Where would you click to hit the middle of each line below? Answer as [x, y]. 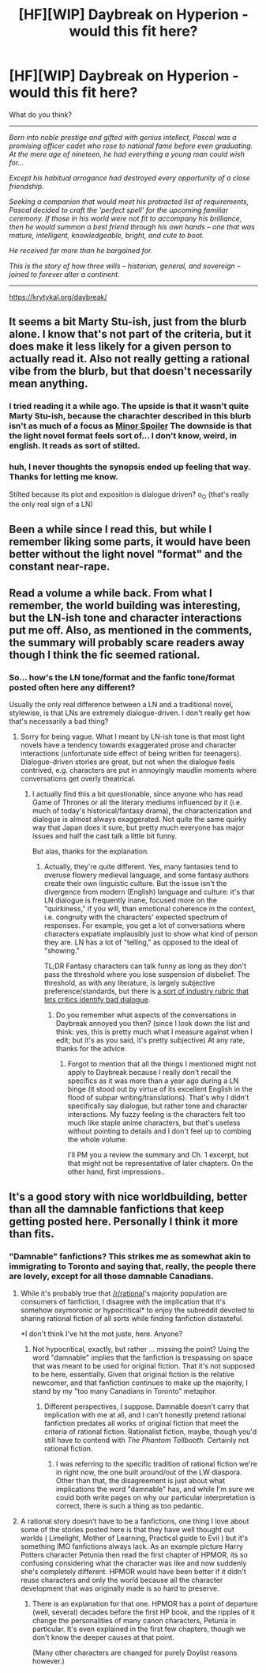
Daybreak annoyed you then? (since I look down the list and [153, 1024]
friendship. [26, 186]
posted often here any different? [72, 687]
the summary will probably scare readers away [127, 643]
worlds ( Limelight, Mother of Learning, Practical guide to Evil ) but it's [134, 1538]
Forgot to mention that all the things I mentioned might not [162, 1064]
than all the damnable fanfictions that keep [116, 1209]
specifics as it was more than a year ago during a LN [153, 1081]
